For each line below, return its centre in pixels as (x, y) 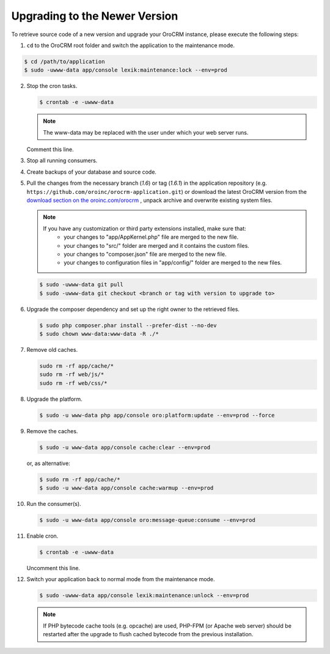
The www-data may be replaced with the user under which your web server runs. (146, 132)
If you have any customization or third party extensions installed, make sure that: (145, 228)
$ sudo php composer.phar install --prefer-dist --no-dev (128, 325)
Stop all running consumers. (62, 161)
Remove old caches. (52, 350)
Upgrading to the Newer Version (95, 16)
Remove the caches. (52, 431)
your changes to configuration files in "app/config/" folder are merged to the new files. (173, 262)
